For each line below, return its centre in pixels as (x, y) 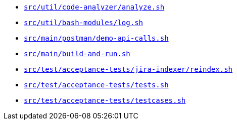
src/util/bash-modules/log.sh (84, 23)
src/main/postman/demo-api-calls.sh (96, 38)
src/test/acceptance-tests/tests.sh (96, 85)
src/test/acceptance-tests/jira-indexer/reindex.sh (128, 69)
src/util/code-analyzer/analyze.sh (94, 7)
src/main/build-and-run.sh (77, 54)
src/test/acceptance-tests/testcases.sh (105, 100)
